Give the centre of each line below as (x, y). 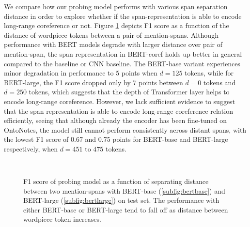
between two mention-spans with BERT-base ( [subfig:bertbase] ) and (124, 190)
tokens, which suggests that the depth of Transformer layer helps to (129, 92)
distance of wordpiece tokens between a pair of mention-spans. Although (111, 35)
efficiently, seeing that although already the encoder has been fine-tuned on (115, 120)
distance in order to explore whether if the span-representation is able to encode (123, 16)
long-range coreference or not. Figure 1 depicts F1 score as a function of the (117, 25)
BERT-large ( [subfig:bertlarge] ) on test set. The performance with (121, 200)
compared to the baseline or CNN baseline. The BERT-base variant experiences (122, 63)
